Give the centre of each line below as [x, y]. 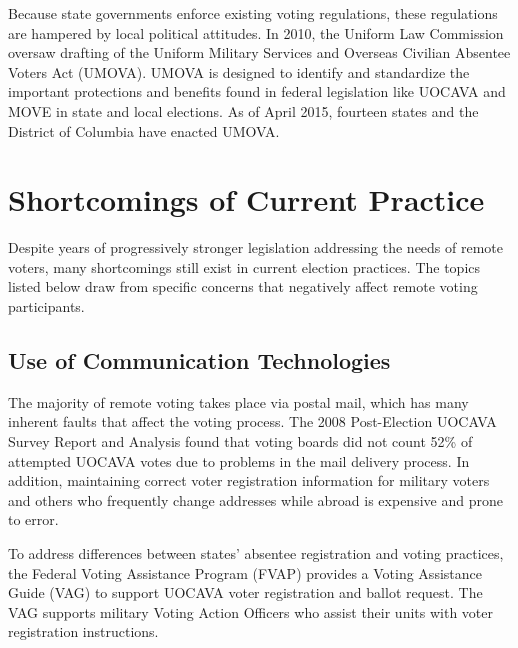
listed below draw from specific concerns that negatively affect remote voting [243, 286]
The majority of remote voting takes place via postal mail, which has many [238, 401]
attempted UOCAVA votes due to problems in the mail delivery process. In [239, 460]
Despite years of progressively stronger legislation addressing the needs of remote [256, 247]
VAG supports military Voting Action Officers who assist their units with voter [251, 611]
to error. [33, 519]
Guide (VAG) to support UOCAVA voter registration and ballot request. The [245, 592]
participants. [46, 306]
